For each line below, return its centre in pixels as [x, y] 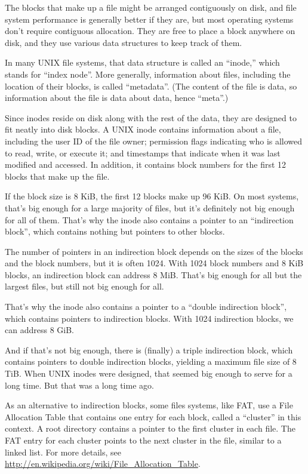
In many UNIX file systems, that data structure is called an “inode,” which [142, 62]
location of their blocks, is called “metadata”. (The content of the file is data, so [151, 86]
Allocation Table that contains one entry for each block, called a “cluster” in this [153, 416]
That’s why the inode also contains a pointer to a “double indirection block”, [146, 307]
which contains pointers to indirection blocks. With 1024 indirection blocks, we [149, 318]
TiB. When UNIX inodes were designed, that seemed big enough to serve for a [149, 373]
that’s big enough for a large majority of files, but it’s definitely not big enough [150, 207]
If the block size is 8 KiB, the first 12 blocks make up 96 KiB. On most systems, [152, 196]
